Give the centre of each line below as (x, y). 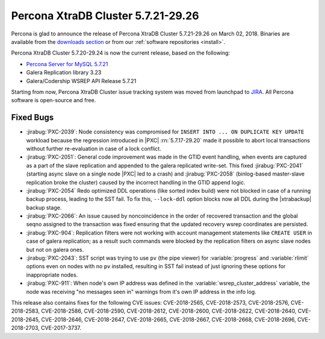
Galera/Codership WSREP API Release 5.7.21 (81, 81)
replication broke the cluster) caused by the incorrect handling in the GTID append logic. (136, 182)
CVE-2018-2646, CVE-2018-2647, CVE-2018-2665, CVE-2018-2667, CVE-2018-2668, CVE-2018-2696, (169, 319)
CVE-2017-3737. (61, 328)
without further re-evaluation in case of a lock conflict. (94, 148)
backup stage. (44, 207)
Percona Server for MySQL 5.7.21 (67, 64)
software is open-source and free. (54, 100)
